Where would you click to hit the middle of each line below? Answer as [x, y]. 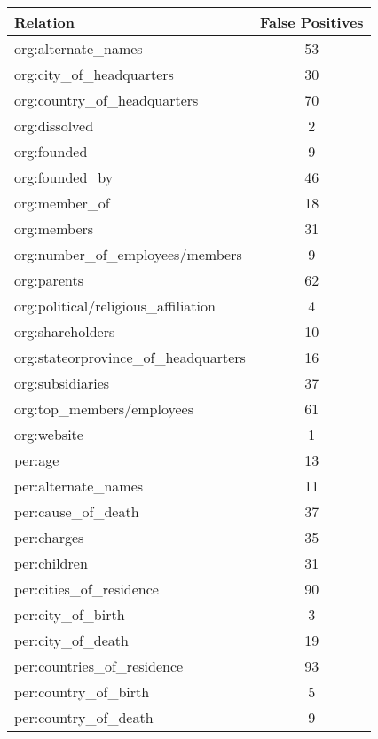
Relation [44, 22]
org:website [49, 434]
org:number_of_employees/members [128, 254]
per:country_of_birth [82, 692]
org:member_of [62, 203]
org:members [54, 228]
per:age [37, 460]
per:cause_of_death [77, 511]
